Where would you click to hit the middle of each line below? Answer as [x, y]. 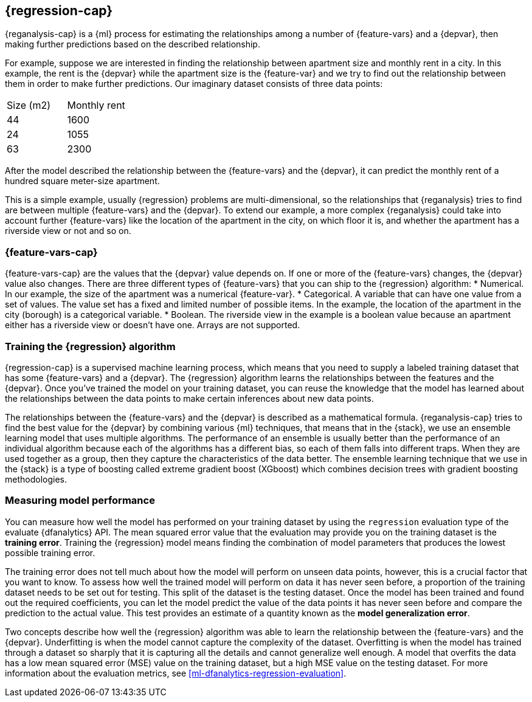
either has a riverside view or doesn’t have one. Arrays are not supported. [153, 325]
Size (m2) [29, 105]
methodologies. [36, 479]
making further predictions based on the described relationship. [133, 44]
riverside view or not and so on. [68, 231]
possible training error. [50, 552]
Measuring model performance [80, 501]
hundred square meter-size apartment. [82, 181]
